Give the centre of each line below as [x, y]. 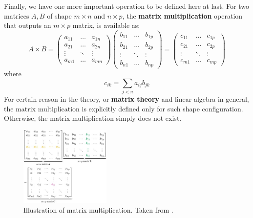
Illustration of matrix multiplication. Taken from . [98, 209]
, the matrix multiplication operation [182, 15]
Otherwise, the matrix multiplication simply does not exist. [93, 118]
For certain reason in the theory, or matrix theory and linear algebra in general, [126, 99]
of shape [59, 15]
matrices [17, 15]
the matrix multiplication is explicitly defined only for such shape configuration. [124, 108]
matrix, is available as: [106, 25]
